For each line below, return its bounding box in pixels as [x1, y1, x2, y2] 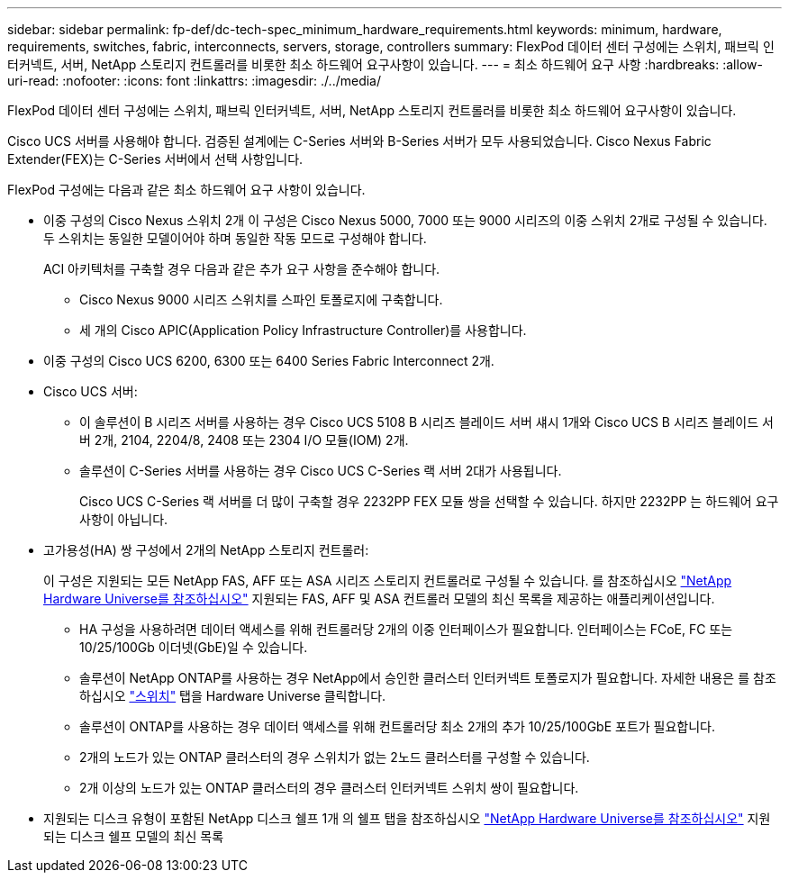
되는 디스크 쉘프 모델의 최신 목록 [43, 829, 224, 844]
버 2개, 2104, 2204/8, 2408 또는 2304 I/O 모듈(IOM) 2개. [79, 432, 409, 448]
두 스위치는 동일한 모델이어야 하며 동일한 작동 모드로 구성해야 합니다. [43, 231, 427, 246]
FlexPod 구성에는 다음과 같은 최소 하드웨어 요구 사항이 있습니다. [7, 182, 366, 197]
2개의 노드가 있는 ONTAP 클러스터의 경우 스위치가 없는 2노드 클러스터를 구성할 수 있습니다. [79, 749, 590, 765]
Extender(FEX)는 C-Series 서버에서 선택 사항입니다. [7, 151, 304, 167]
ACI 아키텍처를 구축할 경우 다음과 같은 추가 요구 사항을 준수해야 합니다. [43, 261, 440, 277]
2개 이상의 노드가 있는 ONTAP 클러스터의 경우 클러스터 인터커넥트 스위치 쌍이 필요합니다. [79, 780, 579, 795]
